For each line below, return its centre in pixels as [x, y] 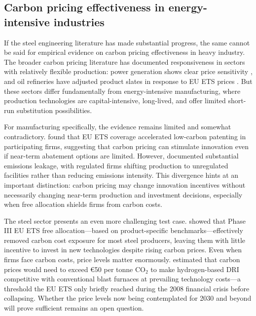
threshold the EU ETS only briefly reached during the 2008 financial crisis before [127, 288]
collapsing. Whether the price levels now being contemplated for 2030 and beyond [128, 298]
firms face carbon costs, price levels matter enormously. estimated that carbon [122, 259]
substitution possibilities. [54, 110]
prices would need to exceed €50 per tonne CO [75, 269]
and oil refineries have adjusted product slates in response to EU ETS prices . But [128, 81]
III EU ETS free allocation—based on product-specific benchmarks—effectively [124, 230]
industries [79, 21]
